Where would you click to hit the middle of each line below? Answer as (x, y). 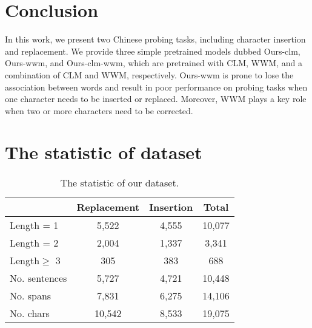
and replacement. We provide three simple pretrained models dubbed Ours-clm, (153, 51)
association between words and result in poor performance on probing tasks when (156, 87)
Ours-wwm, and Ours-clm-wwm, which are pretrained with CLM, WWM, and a (154, 63)
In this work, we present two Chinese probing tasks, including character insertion (155, 39)
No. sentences (38, 278)
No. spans (31, 296)
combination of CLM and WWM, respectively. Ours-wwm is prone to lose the (149, 74)
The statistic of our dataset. (120, 183)
